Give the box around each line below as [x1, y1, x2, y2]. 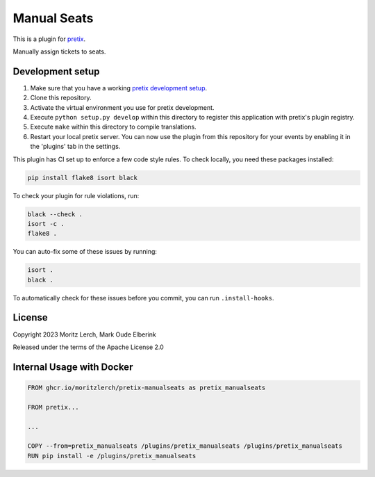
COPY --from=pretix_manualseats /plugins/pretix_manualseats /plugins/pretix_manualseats [27, 442, 343, 450]
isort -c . [27, 220, 65, 227]
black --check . [27, 210, 83, 218]
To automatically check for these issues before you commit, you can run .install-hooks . [12, 293, 274, 302]
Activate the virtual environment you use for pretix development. [30, 103, 215, 111]
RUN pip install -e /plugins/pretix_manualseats [27, 452, 197, 460]
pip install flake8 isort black [27, 174, 138, 181]
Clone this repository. [30, 94, 92, 102]
